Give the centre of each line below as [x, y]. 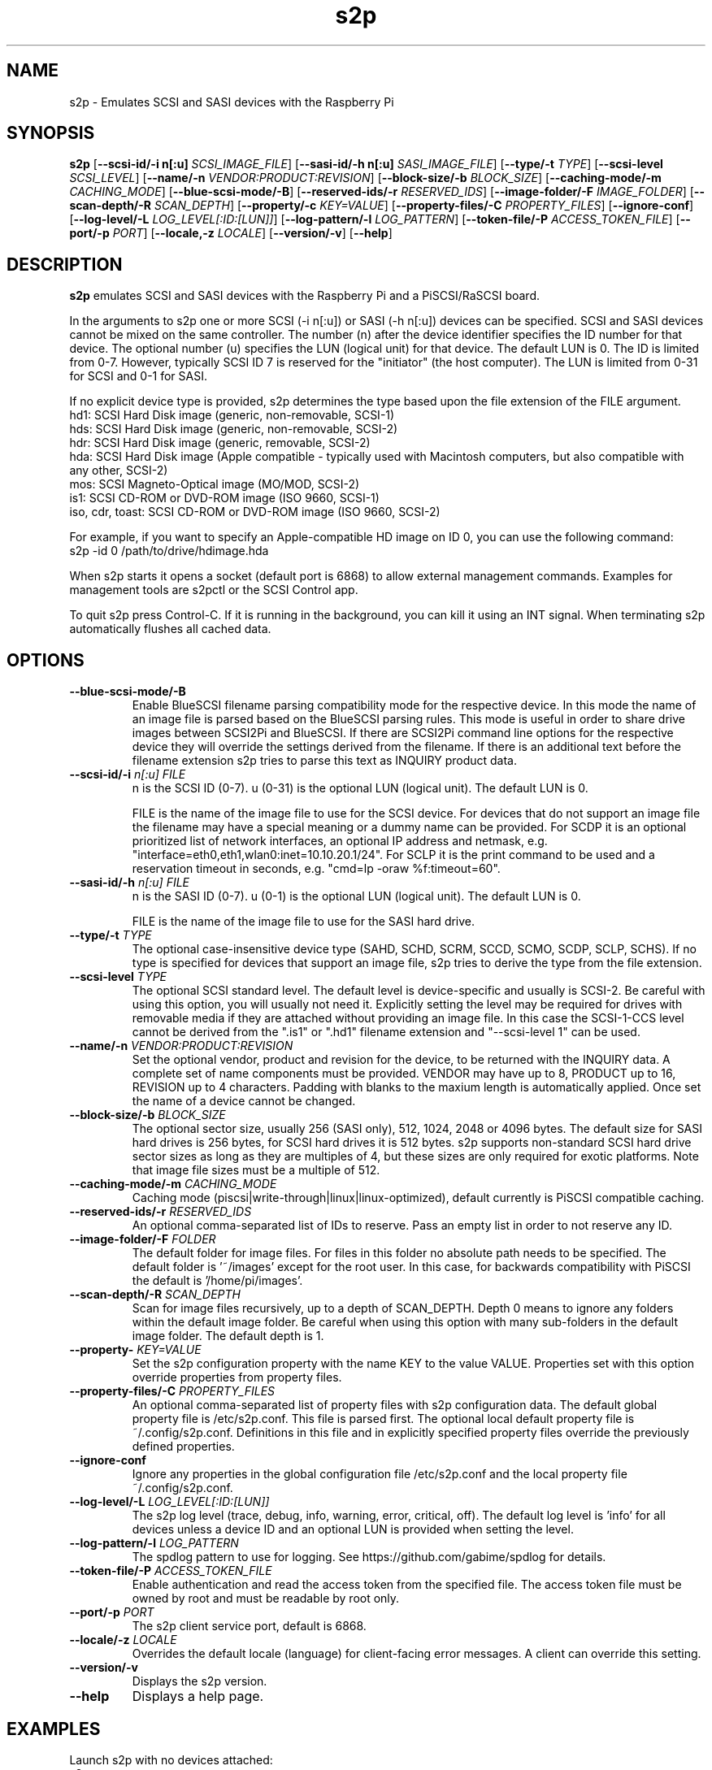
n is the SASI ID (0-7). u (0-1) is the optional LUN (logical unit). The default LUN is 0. [356, 896]
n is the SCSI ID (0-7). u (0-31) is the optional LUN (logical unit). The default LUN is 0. [360, 788]
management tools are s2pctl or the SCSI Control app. [214, 590]
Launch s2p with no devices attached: [171, 1759]
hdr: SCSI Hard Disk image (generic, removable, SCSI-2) [220, 443]
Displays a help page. [198, 1696]
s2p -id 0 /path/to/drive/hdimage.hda [169, 551]
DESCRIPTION [65, 264]
